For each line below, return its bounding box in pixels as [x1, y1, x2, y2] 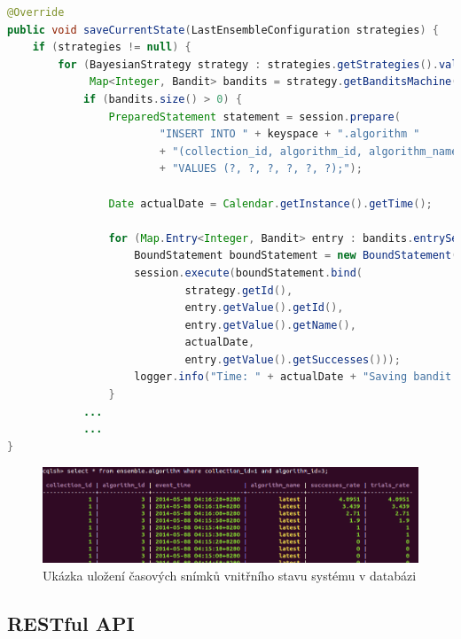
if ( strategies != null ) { [32, 41, 191, 54]
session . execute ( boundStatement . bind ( [134, 266, 363, 279]
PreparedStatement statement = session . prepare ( [108, 110, 401, 123]
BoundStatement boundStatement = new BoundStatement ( [134, 249, 458, 262]
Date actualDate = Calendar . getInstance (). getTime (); [108, 197, 433, 210]
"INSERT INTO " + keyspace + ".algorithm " [159, 128, 420, 141]
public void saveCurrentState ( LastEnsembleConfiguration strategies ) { [7, 23, 439, 36]
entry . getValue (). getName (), [184, 318, 356, 331]
